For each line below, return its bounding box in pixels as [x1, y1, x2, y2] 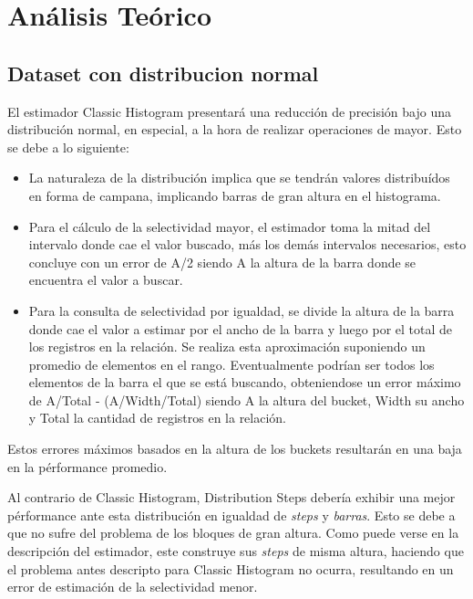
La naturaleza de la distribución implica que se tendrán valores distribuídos [28, 168, 450, 187]
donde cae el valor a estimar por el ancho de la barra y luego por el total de [28, 319, 453, 338]
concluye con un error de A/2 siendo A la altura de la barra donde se [28, 252, 416, 271]
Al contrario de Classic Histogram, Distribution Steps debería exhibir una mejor [7, 488, 456, 507]
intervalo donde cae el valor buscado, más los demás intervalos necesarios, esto [28, 235, 467, 254]
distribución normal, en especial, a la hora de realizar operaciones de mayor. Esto [7, 120, 462, 139]
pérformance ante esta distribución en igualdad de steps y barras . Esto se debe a [7, 505, 456, 524]
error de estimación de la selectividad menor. [7, 577, 258, 596]
